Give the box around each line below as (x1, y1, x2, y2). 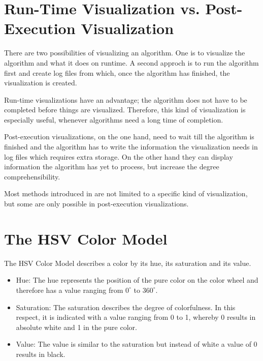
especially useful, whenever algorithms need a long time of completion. (4, 114, 223, 125)
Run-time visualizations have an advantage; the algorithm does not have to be (4, 94, 247, 105)
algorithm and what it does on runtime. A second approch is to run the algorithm (4, 57, 259, 68)
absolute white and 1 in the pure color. (16, 321, 137, 332)
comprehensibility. (4, 171, 60, 182)
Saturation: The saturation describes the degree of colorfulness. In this (16, 302, 236, 312)
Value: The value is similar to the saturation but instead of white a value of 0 (16, 339, 257, 349)
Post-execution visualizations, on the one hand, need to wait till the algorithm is (4, 131, 254, 142)
